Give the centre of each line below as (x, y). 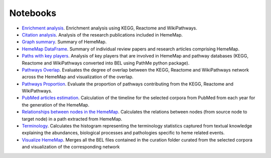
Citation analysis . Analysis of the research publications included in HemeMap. (102, 34)
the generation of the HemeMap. (56, 104)
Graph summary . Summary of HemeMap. (64, 42)
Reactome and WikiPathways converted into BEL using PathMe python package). (106, 63)
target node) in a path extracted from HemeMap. (72, 119)
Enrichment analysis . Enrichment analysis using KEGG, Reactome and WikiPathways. (110, 28)
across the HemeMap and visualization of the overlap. (78, 77)
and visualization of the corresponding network (71, 147)
